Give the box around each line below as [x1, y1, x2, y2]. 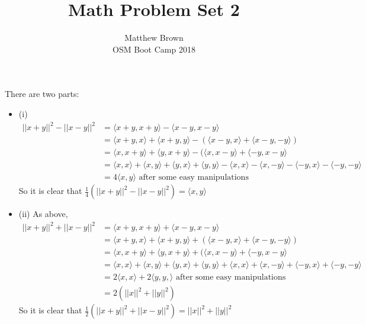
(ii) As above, [18, 208, 68, 220]
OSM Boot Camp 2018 [113, 43, 195, 55]
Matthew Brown [124, 31, 184, 44]
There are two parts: [5, 88, 79, 100]
